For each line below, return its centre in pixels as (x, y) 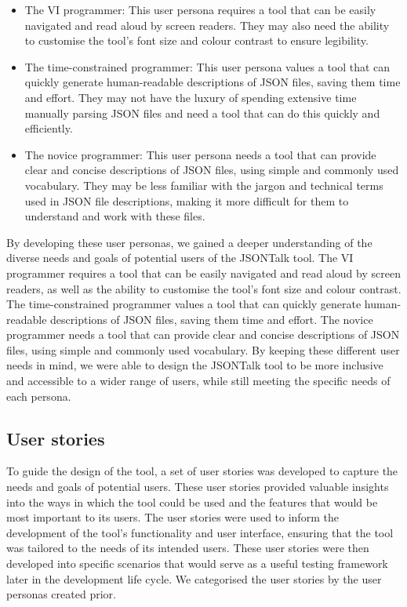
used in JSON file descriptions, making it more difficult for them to (187, 200)
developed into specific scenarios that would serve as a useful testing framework (197, 563)
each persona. (39, 396)
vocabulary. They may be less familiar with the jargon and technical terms (204, 185)
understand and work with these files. (115, 216)
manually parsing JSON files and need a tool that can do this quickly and (202, 113)
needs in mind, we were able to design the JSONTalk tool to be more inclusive (195, 365)
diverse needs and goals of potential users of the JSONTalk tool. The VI (180, 258)
